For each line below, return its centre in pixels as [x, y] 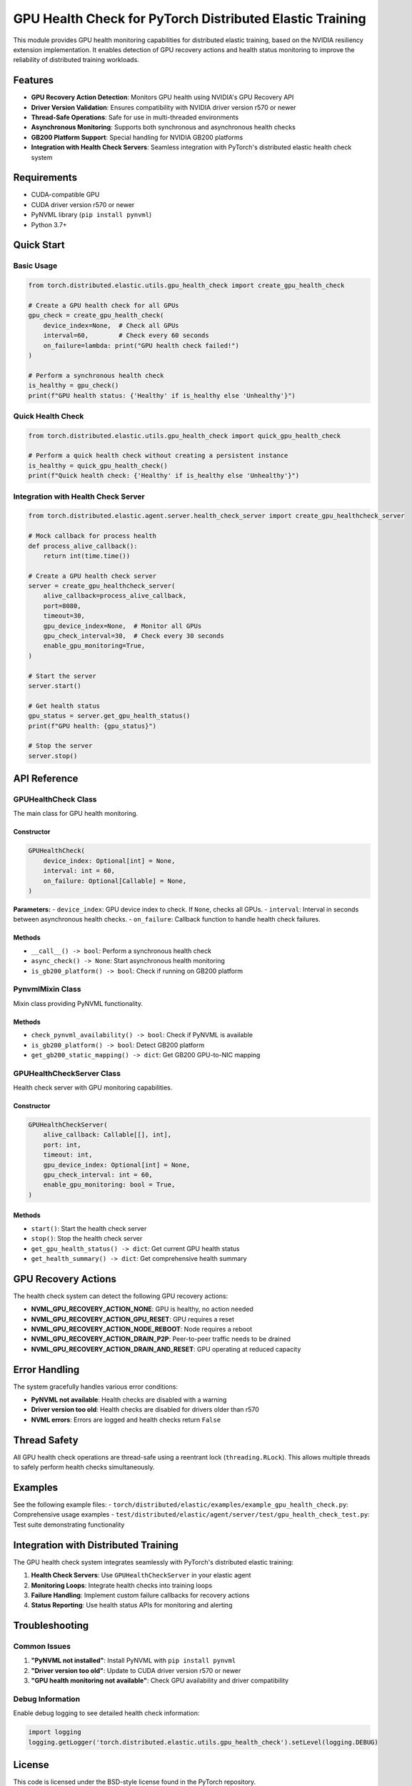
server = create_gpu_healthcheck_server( [102, 586]
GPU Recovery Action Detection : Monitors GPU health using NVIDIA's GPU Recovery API [162, 97]
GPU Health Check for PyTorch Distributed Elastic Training [190, 19]
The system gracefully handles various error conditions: [96, 1387]
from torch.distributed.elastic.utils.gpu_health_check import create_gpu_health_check [186, 285]
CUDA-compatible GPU [65, 195]
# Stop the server [60, 746]
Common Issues [42, 1647]
